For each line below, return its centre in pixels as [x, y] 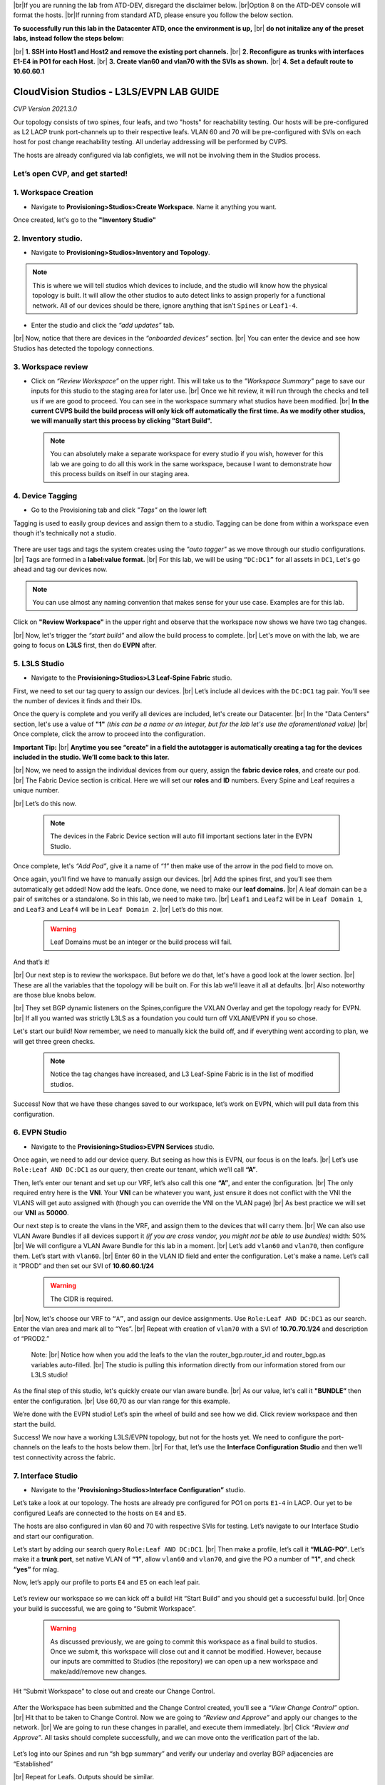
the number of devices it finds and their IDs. [78, 701]
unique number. [36, 790]
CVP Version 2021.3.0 [45, 109]
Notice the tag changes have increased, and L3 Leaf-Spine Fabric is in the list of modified [182, 1074]
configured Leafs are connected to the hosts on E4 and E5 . [100, 1513]
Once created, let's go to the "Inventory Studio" [84, 220]
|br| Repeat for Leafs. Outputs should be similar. [84, 1776]
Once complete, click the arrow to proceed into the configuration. [109, 734]
